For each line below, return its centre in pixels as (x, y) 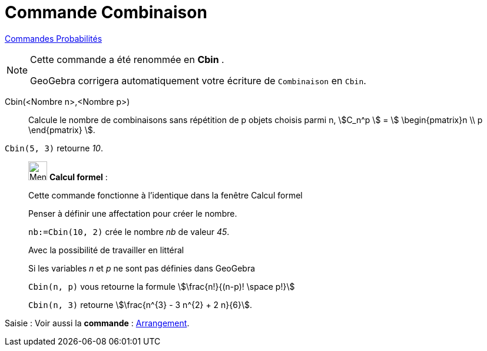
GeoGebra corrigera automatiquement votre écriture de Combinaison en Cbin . (198, 80)
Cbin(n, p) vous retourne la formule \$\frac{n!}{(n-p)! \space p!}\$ (162, 286)
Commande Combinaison (106, 12)
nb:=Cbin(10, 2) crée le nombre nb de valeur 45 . (129, 231)
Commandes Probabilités (54, 38)
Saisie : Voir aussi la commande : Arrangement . (97, 323)
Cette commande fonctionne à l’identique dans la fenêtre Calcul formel (165, 195)
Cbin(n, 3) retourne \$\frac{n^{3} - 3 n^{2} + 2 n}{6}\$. (140, 304)
